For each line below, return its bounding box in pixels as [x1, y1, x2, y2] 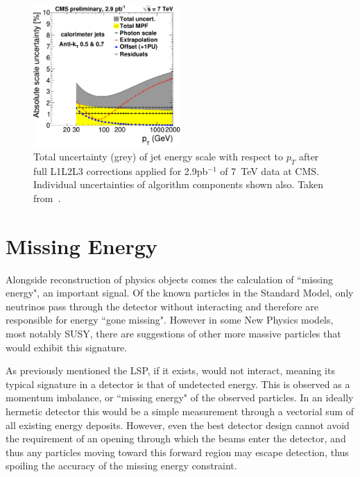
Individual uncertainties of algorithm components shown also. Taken [33, 177, 324, 192]
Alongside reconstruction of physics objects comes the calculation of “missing [6, 271, 333, 286]
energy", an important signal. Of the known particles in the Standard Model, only [6, 285, 354, 300]
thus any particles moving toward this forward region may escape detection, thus [6, 444, 349, 459]
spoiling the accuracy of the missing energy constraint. [6, 458, 237, 473]
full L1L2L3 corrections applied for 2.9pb [33, 163, 208, 178]
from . [33, 190, 61, 205]
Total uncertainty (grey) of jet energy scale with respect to [33, 149, 284, 163]
